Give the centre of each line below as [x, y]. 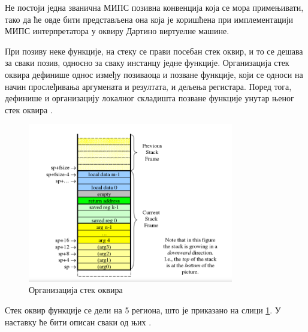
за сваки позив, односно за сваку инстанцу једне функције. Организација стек [147, 63]
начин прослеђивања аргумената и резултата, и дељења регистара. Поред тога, [148, 86]
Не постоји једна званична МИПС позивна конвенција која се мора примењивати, [154, 7]
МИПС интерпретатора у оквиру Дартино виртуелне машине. [117, 31]
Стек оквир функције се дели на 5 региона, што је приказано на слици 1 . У [143, 310]
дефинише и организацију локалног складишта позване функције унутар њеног [150, 98]
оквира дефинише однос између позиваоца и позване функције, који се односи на [154, 74]
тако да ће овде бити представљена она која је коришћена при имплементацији [149, 19]
